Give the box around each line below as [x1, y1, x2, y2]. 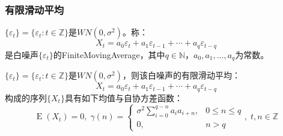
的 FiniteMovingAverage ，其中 [53, 48, 165, 61]
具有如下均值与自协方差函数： [64, 91, 183, 104]
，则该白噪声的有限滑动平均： [122, 69, 240, 81]
